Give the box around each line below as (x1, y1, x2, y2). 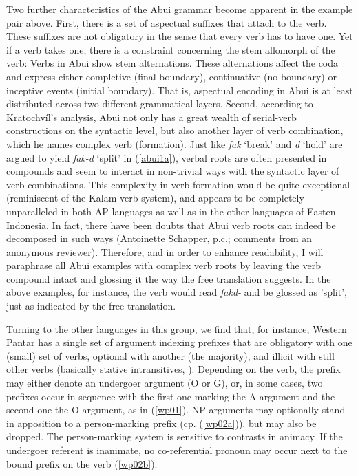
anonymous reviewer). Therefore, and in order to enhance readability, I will (6, 244, 324, 259)
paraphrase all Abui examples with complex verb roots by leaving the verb (6, 258, 321, 272)
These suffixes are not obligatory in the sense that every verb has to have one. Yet (6, 29, 353, 43)
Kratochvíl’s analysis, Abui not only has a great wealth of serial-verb (6, 109, 297, 124)
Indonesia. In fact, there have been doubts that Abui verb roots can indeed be (6, 217, 336, 232)
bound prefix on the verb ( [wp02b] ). (6, 456, 158, 470)
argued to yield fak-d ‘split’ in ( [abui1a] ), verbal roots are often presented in (6, 150, 327, 164)
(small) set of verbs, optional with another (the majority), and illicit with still (6, 348, 335, 363)
